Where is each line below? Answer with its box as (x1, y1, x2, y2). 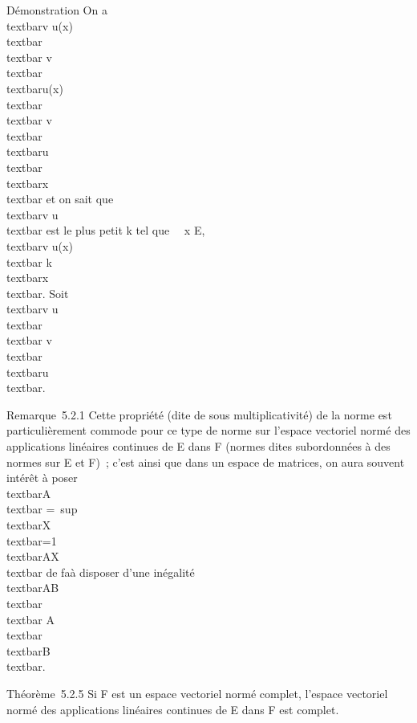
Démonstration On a (6, 2, 107, 18)
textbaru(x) (6, 80, 63, 96)
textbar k (6, 253, 52, 270)
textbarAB (6, 579, 59, 596)
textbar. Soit (6, 284, 69, 301)
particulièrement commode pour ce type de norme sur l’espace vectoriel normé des (6, 422, 411, 439)
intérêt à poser (6, 469, 78, 486)
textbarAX (6, 548, 59, 565)
